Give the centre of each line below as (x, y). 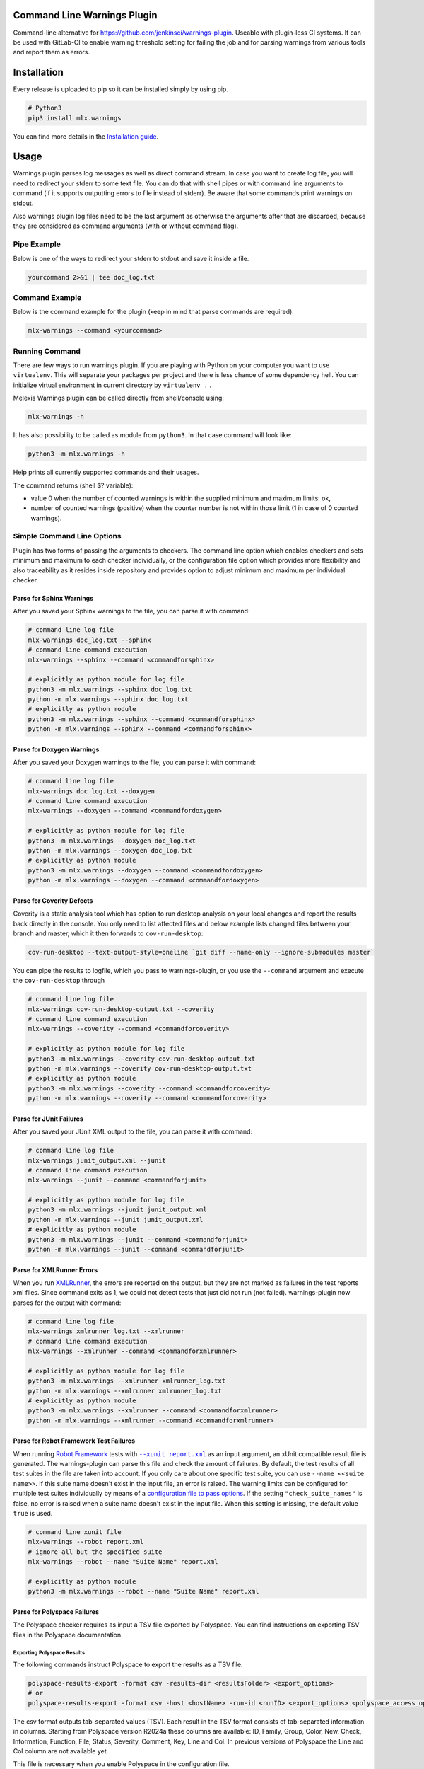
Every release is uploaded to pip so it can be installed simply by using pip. (121, 89)
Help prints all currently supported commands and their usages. (106, 472)
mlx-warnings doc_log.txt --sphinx (89, 640)
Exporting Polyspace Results (49, 1652)
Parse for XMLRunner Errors (55, 1269)
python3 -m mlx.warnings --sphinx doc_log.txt (110, 689)
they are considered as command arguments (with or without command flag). (126, 226)
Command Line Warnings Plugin (86, 15)
